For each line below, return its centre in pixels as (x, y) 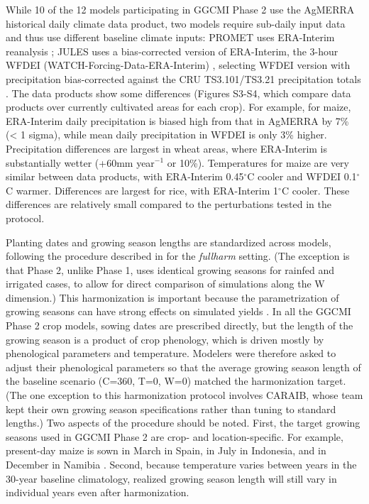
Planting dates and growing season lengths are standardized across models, (169, 242)
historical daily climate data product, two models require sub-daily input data (176, 23)
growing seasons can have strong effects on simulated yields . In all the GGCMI (178, 311)
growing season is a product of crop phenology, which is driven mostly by (165, 339)
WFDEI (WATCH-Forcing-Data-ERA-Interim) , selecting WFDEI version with (178, 65)
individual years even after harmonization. (98, 492)
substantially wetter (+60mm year (80, 162)
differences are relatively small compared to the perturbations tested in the (169, 204)
